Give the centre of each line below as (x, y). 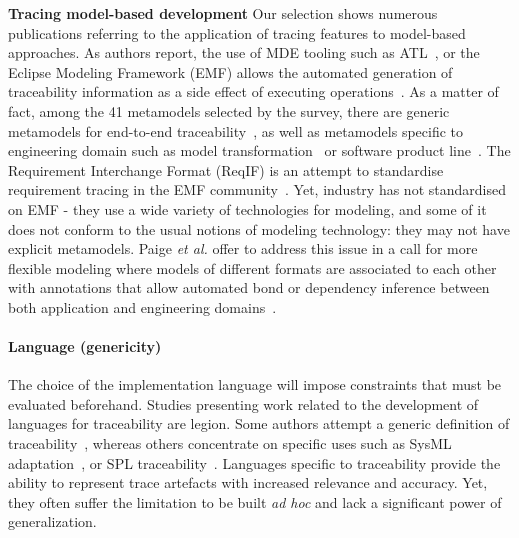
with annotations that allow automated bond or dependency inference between (249, 287)
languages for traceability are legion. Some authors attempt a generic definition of (259, 423)
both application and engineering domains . (142, 306)
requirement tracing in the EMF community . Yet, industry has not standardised (257, 189)
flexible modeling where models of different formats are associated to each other (252, 267)
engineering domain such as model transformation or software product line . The (259, 150)
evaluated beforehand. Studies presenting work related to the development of (243, 403)
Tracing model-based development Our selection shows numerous (223, 13)
